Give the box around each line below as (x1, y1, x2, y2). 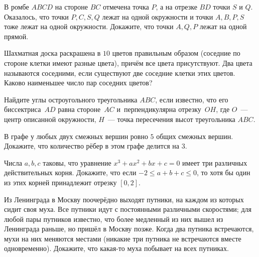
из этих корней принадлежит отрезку (4, 177, 117, 187)
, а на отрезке (156, 2, 197, 12)
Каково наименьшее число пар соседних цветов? (4, 77, 153, 88)
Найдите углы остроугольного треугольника (4, 94, 138, 104)
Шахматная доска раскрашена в (4, 48, 101, 58)
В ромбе (4, 2, 29, 12)
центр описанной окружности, (4, 113, 96, 124)
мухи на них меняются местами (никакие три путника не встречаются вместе (4, 233, 241, 243)
